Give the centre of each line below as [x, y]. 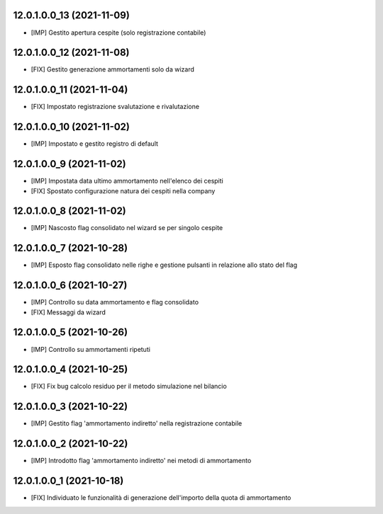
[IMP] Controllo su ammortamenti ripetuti [90, 349]
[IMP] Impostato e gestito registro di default [95, 144]
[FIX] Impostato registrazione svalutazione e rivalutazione [115, 107]
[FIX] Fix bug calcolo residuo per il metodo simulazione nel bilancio [129, 387]
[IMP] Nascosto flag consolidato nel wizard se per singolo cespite [127, 228]
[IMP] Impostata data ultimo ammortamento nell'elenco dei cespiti [127, 181]
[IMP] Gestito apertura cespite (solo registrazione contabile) [118, 33]
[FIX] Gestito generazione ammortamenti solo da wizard [112, 69]
